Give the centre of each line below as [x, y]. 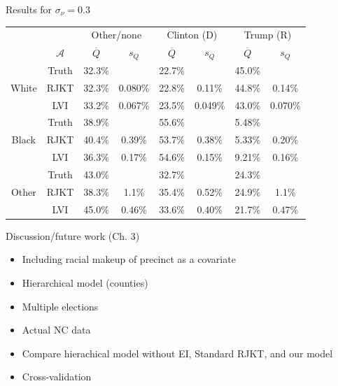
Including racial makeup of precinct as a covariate [129, 259]
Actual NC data [56, 330]
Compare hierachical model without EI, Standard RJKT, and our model [177, 353]
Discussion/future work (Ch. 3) [73, 235]
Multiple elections [60, 306]
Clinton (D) [192, 35]
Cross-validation [57, 377]
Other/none [117, 35]
